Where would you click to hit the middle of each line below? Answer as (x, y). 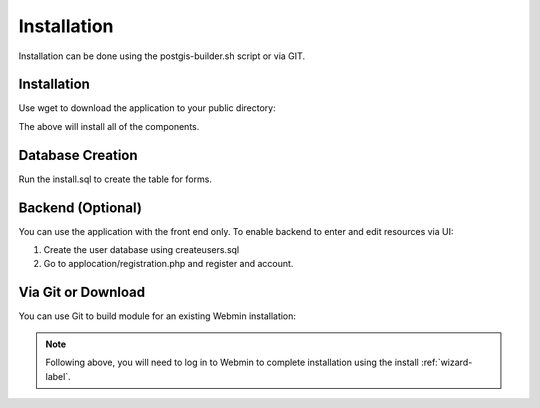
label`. (58, 376)
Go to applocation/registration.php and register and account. (168, 264)
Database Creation (78, 155)
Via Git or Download (81, 292)
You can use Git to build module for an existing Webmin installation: (157, 316)
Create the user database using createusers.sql (141, 250)
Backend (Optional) (80, 207)
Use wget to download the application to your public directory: (147, 108)
